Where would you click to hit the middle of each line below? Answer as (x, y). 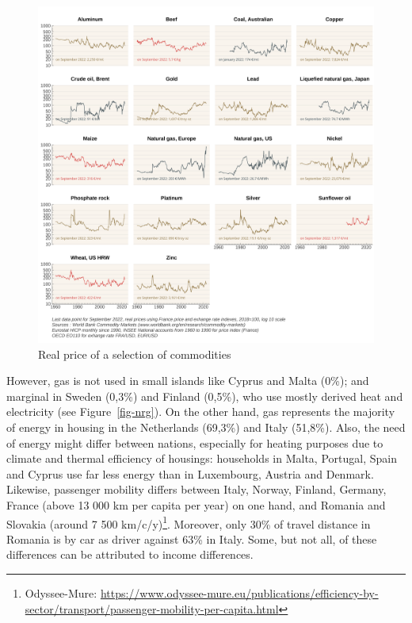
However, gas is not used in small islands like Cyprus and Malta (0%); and (188, 381)
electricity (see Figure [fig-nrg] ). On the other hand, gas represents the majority (201, 411)
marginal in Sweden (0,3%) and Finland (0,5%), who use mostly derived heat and (205, 396)
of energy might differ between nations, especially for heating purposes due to (195, 442)
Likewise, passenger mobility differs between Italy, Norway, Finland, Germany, (196, 489)
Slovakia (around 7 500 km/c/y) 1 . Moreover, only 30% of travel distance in (189, 522)
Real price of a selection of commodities (135, 354)
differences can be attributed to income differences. (130, 554)
